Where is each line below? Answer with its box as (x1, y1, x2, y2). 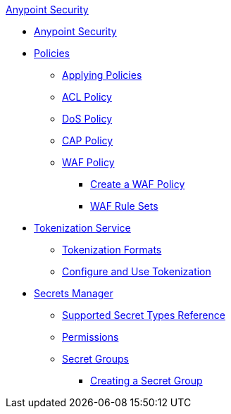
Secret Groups (62, 353, 129, 365)
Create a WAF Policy (90, 178, 185, 190)
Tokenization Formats (62, 244, 162, 256)
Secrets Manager (34, 287, 113, 299)
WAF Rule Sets (90, 200, 158, 212)
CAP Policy (62, 134, 113, 146)
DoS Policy (62, 113, 113, 125)
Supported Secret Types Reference (62, 309, 225, 321)
